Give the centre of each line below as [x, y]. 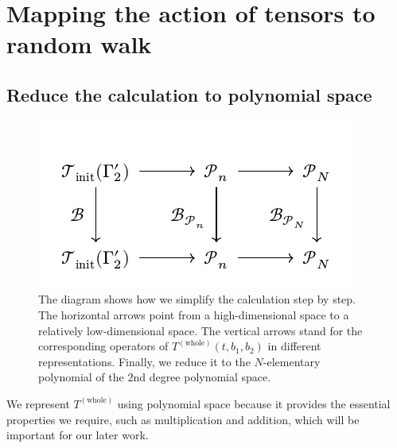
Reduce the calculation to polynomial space [189, 94]
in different [294, 346]
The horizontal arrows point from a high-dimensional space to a [194, 314]
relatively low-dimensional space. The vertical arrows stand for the [200, 330]
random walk [79, 44]
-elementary [292, 361]
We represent [38, 403]
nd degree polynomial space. [202, 377]
